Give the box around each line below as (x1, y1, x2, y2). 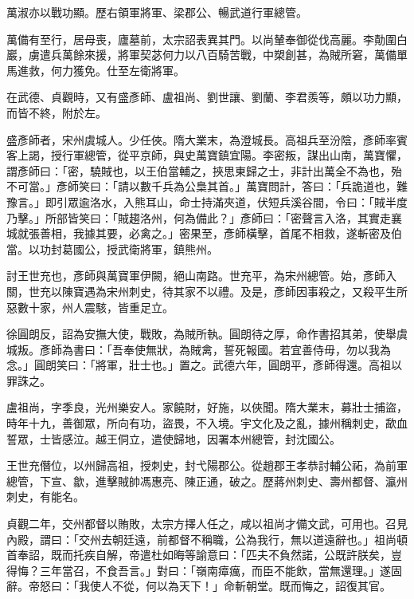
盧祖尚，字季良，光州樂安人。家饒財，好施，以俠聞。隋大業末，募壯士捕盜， (6, 399, 408, 416)
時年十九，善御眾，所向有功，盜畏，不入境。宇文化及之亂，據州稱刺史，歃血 (6, 415, 408, 432)
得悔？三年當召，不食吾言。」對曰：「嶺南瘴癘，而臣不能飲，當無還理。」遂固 (6, 562, 402, 578)
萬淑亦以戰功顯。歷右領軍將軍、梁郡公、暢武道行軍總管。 (6, 4, 307, 20)
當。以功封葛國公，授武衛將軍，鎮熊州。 (6, 240, 218, 257)
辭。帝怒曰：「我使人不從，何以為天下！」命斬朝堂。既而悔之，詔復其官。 (6, 577, 391, 594)
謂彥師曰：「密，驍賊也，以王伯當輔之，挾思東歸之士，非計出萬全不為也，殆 (6, 162, 402, 179)
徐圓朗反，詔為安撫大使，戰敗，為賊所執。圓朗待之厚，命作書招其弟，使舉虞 (6, 325, 408, 342)
